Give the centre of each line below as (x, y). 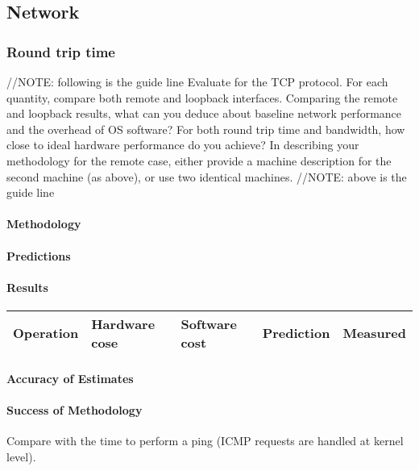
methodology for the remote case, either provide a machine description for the (199, 160)
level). (21, 456)
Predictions (39, 255)
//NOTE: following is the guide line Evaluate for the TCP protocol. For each (197, 81)
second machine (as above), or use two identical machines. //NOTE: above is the (207, 176)
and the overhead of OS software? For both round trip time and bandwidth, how (206, 129)
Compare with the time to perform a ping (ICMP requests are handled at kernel (205, 440)
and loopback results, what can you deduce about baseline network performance (204, 113)
